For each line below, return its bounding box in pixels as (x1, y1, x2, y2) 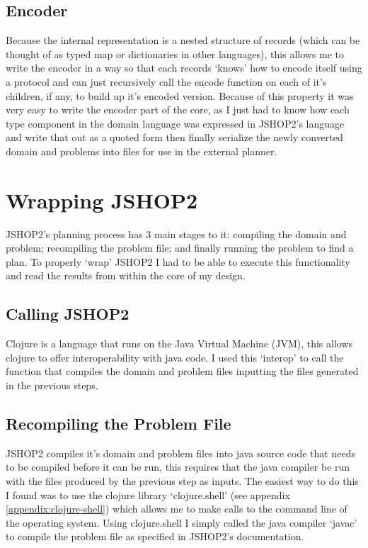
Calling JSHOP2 (6, 303, 130, 325)
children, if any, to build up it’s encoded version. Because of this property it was (6, 88, 354, 103)
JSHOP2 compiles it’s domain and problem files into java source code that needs (6, 445, 355, 460)
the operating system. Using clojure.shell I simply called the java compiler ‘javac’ (6, 515, 357, 530)
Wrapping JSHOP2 (6, 185, 197, 214)
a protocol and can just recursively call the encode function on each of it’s (6, 74, 327, 89)
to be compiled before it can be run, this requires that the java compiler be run (6, 459, 350, 474)
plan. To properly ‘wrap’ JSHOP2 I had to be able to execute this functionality (6, 254, 350, 269)
